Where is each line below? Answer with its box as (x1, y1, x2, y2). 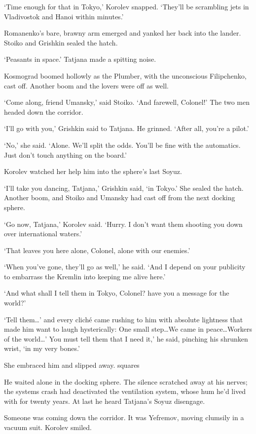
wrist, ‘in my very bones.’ (4, 343, 80, 353)
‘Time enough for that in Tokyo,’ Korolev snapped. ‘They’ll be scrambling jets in (4, 1, 249, 11)
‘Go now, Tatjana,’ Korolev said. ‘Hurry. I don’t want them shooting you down (4, 218, 243, 229)
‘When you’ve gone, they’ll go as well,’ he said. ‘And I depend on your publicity (4, 261, 246, 272)
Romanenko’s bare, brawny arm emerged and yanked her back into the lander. (4, 28, 241, 38)
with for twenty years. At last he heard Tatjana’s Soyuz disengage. (4, 395, 205, 406)
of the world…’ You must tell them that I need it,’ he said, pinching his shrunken (4, 333, 248, 344)
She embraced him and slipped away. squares (4, 360, 140, 370)
